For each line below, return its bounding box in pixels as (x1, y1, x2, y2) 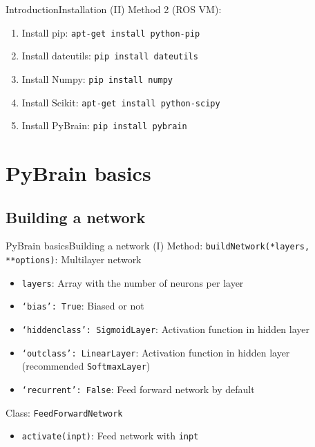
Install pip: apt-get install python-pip (21, 25, 200, 39)
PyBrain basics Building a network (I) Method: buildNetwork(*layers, (6, 238, 310, 253)
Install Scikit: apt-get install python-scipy (21, 95, 220, 109)
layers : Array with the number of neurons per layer (21, 275, 244, 289)
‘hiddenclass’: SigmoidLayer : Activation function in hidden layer (21, 322, 310, 336)
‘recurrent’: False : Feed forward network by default (21, 382, 255, 397)
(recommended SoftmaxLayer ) (21, 359, 151, 373)
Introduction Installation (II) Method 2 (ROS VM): (6, 2, 222, 16)
